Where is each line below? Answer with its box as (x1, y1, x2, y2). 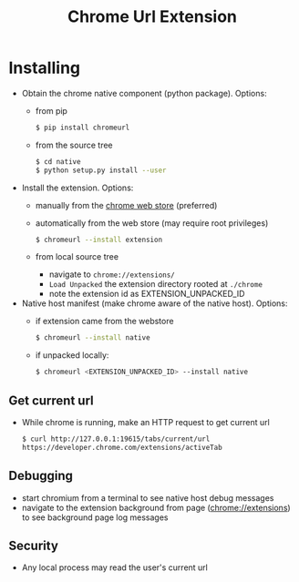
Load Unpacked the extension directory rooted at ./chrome (48, 279, 263, 290)
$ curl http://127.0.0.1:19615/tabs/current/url (21, 434, 211, 444)
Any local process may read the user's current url (21, 562, 209, 573)
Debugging (8, 468, 74, 484)
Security (8, 537, 58, 553)
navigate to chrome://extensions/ (48, 269, 175, 280)
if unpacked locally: (35, 350, 109, 361)
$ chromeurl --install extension (35, 235, 163, 244)
